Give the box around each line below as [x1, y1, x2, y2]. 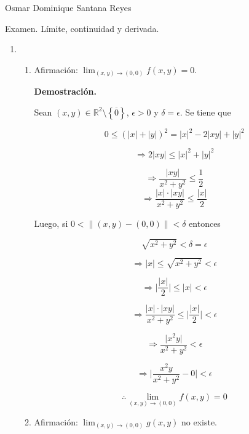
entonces [189, 217, 221, 230]
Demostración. [34, 85, 97, 98]
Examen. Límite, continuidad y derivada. [5, 22, 159, 34]
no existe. [181, 415, 218, 428]
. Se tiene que [180, 105, 231, 118]
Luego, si [34, 217, 68, 230]
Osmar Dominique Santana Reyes [5, 1, 132, 14]
